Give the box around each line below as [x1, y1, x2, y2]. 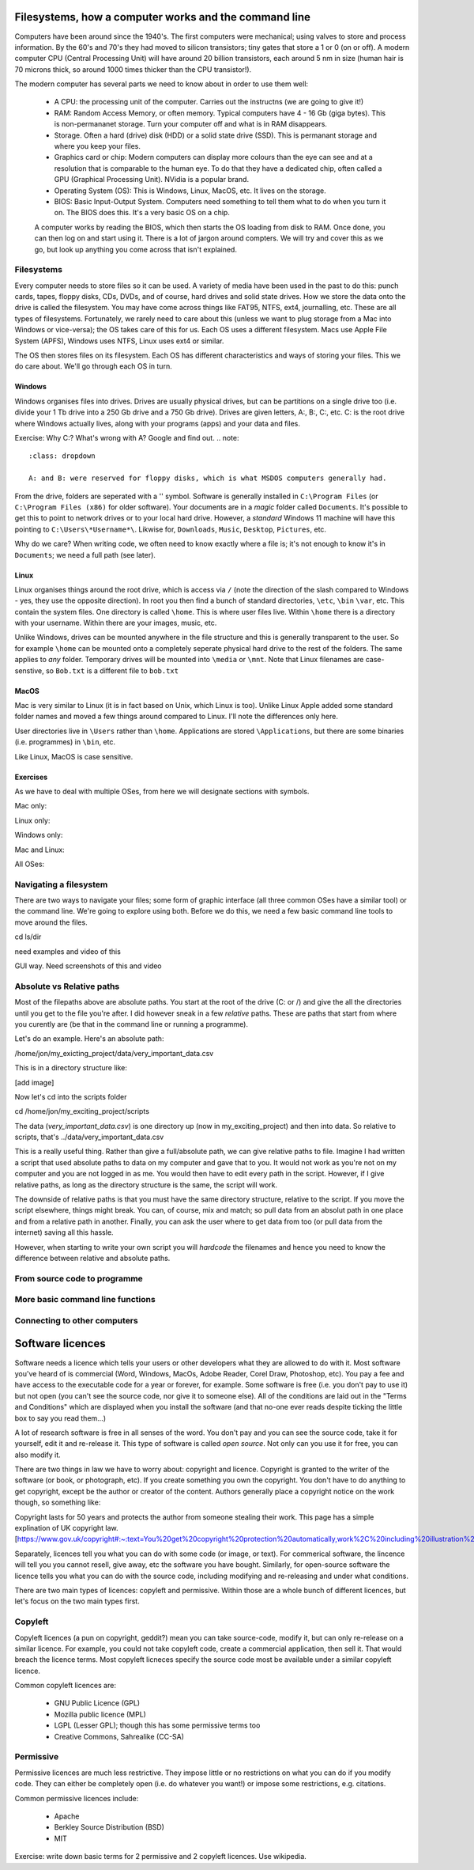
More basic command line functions [14, 1294, 156, 1305]
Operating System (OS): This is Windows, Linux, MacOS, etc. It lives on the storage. [54, 186, 327, 195]
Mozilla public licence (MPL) [54, 1709, 146, 1719]
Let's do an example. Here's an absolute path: [14, 1034, 164, 1043]
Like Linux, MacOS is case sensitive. [14, 751, 134, 761]
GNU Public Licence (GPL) [54, 1698, 141, 1708]
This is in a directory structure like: [14, 1063, 128, 1073]
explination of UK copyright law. [14, 1524, 118, 1533]
